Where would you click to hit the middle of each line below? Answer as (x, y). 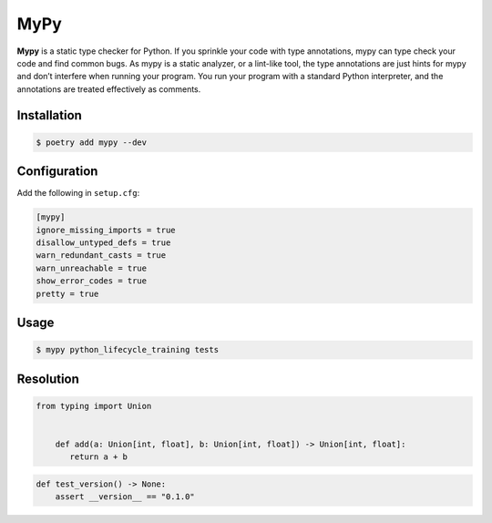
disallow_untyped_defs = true (103, 242)
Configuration (57, 172)
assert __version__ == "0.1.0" (125, 497)
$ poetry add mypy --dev (92, 142)
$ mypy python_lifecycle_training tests (127, 350)
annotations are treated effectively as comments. (109, 89)
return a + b (98, 457)
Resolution (48, 379)
